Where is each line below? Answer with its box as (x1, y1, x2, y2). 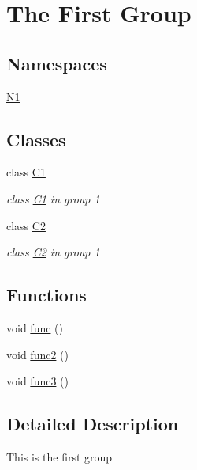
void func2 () (6, 346, 69, 362)
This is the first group (6, 448, 113, 464)
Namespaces (6, 51, 107, 75)
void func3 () (6, 373, 69, 389)
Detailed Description (6, 411, 179, 436)
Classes (6, 127, 66, 151)
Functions (6, 282, 87, 307)
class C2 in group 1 (6, 244, 100, 260)
